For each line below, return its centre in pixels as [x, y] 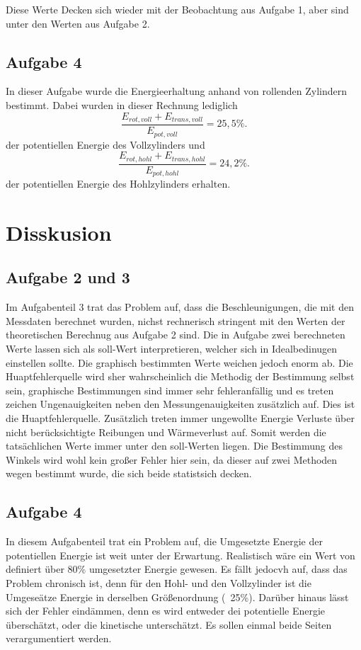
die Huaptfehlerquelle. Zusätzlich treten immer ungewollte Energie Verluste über [180, 417]
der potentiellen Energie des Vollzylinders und [105, 144]
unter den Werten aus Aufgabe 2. [78, 23]
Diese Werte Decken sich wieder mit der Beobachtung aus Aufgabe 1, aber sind [177, 9]
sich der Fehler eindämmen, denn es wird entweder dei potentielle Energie [166, 611]
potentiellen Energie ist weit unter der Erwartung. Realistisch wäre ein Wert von [180, 555]
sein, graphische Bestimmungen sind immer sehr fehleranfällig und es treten [170, 390]
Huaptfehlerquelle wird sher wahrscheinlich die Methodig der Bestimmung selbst [180, 376]
